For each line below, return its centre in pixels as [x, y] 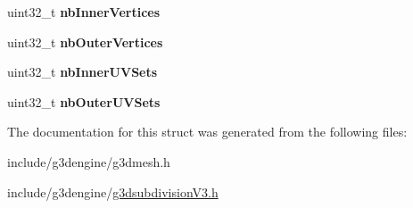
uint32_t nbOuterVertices [85, 42]
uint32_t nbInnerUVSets [83, 72]
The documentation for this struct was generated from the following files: [207, 132]
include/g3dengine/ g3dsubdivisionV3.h [113, 191]
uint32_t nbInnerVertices [84, 12]
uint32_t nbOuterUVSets [84, 101]
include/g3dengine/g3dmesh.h [89, 161]
